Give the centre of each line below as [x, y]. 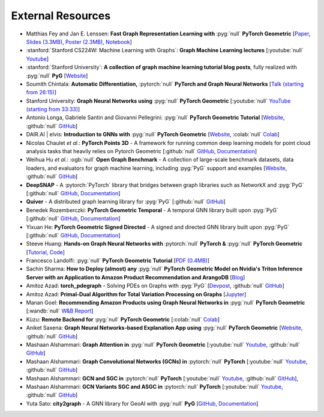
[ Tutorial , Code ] [46, 252]
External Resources [61, 16]
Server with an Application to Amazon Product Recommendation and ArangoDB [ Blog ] [136, 277]
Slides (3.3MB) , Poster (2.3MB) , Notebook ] [79, 41]
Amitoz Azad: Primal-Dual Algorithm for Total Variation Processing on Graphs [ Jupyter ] [136, 294]
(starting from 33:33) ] [53, 109]
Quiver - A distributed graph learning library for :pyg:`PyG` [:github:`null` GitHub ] [126, 202]
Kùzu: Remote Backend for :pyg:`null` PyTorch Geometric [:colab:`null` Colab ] [123, 319]
